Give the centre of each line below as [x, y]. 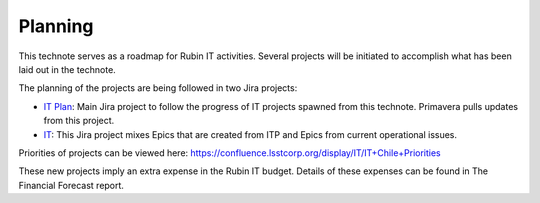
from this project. [79, 121]
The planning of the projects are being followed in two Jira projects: [158, 88]
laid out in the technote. [67, 69]
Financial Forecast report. [71, 185]
